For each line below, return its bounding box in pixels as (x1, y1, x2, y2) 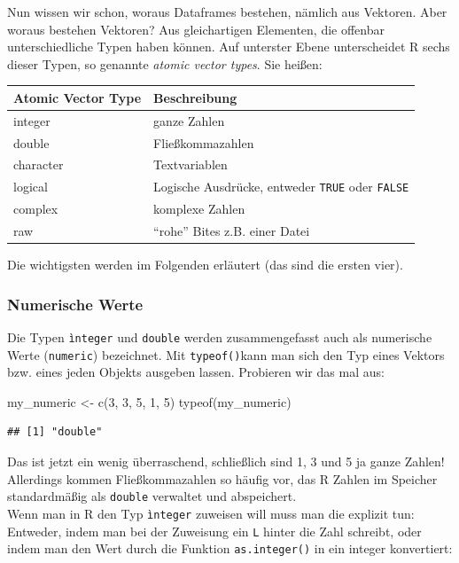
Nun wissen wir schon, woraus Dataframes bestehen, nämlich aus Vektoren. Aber (7, 3, 447, 20)
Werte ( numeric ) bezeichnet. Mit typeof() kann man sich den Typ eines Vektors (7, 345, 445, 364)
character (13, 155, 64, 174)
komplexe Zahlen (153, 199, 245, 218)
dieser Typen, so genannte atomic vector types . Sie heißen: (7, 54, 323, 73)
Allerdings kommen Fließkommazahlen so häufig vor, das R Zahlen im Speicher (7, 469, 438, 488)
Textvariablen (153, 155, 228, 174)
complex (13, 199, 58, 218)
